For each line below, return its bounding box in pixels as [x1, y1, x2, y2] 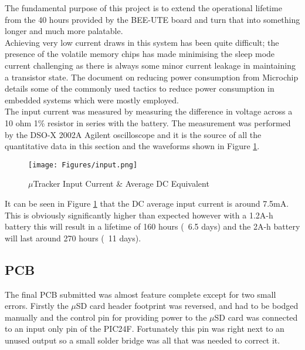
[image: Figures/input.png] [28, 160, 138, 169]
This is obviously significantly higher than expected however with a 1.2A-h [5, 208, 273, 221]
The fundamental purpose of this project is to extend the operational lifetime [5, 2, 282, 14]
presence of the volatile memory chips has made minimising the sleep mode [5, 48, 275, 60]
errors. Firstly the [5, 299, 69, 312]
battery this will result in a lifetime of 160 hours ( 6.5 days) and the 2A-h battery [5, 220, 300, 233]
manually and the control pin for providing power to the [5, 311, 207, 323]
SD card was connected [214, 311, 298, 323]
